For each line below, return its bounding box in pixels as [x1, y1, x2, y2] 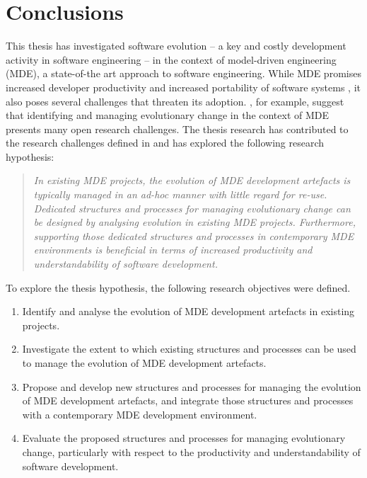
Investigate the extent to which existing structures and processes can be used [22, 341, 356, 356]
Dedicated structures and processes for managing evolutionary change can [33, 200, 351, 215]
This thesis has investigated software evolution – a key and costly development [6, 38, 346, 53]
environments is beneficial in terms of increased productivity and [33, 242, 313, 257]
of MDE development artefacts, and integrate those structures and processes [22, 393, 354, 408]
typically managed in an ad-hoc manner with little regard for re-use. [33, 187, 327, 202]
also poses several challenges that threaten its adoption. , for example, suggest [6, 93, 344, 108]
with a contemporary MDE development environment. [22, 406, 257, 421]
